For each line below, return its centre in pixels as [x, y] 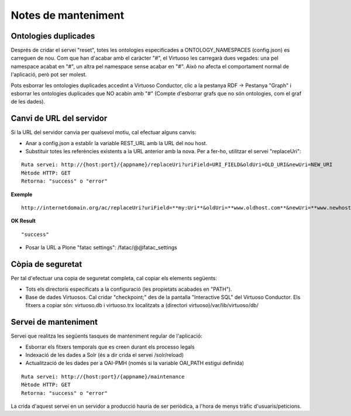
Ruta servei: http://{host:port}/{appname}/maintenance [103, 377]
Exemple [22, 194]
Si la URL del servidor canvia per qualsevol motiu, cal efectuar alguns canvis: [104, 132]
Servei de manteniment [54, 322]
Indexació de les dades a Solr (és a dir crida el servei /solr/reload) [105, 355]
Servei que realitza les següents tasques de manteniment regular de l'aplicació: [106, 336]
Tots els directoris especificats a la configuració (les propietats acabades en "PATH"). [129, 289]
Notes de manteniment [68, 15]
